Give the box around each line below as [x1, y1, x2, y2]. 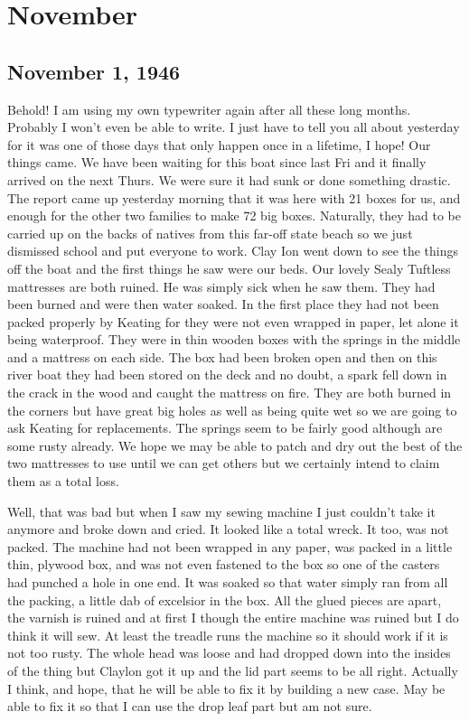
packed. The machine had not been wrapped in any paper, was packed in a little [7, 537, 453, 556]
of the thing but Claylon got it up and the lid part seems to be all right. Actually [7, 660, 458, 679]
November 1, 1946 [7, 57, 181, 85]
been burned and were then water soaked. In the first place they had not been [7, 295, 439, 314]
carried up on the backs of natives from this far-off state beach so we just [7, 223, 413, 242]
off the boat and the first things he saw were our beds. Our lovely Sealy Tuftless [7, 258, 451, 277]
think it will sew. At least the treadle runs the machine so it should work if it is [7, 625, 448, 644]
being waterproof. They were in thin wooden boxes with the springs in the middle [7, 330, 461, 349]
